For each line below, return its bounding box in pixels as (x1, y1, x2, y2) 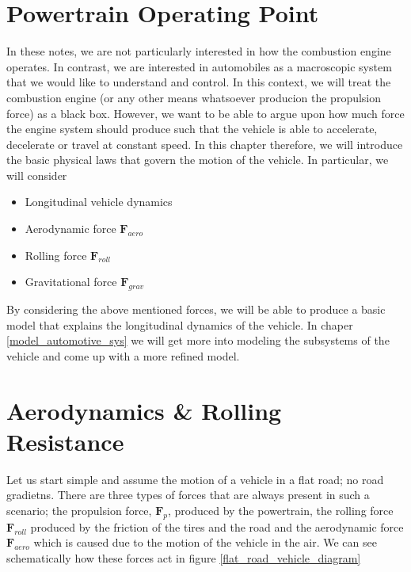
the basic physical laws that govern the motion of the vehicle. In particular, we (6, 151, 389, 168)
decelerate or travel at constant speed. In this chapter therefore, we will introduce (6, 135, 403, 152)
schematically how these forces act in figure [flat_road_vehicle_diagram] (6, 549, 361, 566)
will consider (6, 166, 67, 183)
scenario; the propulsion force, (6, 501, 152, 518)
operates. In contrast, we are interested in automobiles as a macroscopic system (6, 58, 392, 74)
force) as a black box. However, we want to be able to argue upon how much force (6, 105, 405, 121)
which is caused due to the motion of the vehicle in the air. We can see (33, 534, 377, 551)
